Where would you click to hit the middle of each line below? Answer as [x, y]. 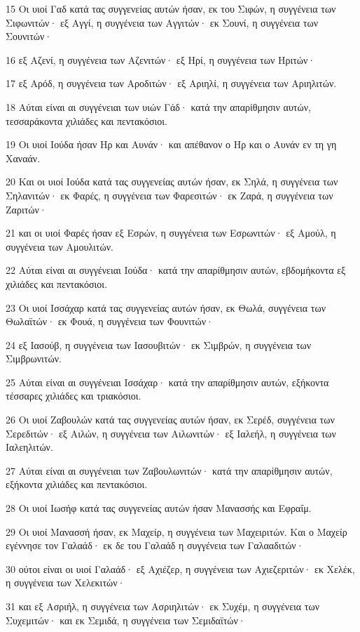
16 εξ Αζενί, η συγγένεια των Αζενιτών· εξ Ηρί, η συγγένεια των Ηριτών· [161, 59]
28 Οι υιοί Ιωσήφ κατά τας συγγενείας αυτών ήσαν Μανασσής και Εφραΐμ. [159, 508]
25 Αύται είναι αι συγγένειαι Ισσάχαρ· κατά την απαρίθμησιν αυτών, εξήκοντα [167, 382]
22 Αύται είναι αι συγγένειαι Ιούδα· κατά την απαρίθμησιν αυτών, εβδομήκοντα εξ [176, 270]
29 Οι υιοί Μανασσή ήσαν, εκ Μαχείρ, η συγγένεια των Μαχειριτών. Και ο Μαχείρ [176, 531]
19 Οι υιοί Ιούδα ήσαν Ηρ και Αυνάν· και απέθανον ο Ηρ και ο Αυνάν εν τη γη [171, 144]
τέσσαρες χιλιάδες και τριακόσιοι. [74, 396]
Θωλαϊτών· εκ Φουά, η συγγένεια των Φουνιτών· [110, 321]
